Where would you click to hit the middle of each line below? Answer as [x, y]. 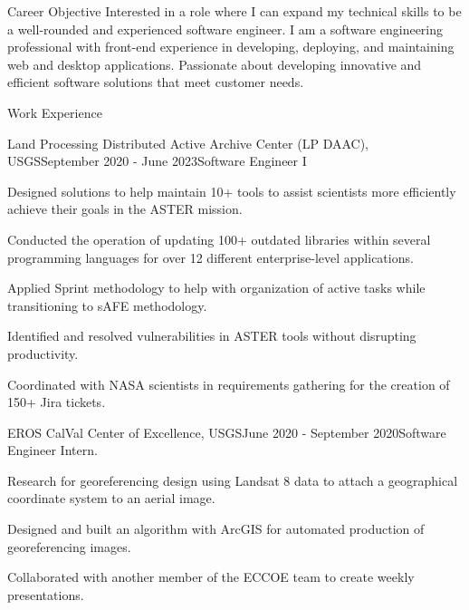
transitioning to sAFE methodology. [107, 305]
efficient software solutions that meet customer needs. [156, 82]
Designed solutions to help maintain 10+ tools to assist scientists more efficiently [232, 191]
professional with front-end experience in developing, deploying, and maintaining [231, 47]
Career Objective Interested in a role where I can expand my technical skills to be [234, 11]
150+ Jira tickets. [57, 402]
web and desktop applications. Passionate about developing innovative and [215, 64]
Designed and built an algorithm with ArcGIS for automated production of [216, 529]
